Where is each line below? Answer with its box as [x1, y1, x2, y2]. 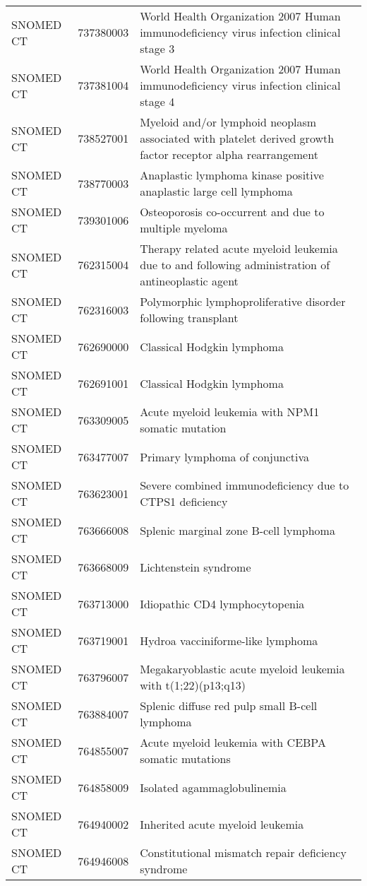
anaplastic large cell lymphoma [140, 183, 293, 199]
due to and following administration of [140, 256, 330, 273]
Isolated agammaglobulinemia [140, 779, 287, 796]
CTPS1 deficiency [140, 493, 228, 509]
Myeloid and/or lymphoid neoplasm [140, 114, 317, 130]
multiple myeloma [140, 220, 228, 236]
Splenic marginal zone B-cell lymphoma [140, 521, 335, 538]
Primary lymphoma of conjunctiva [140, 448, 310, 465]
